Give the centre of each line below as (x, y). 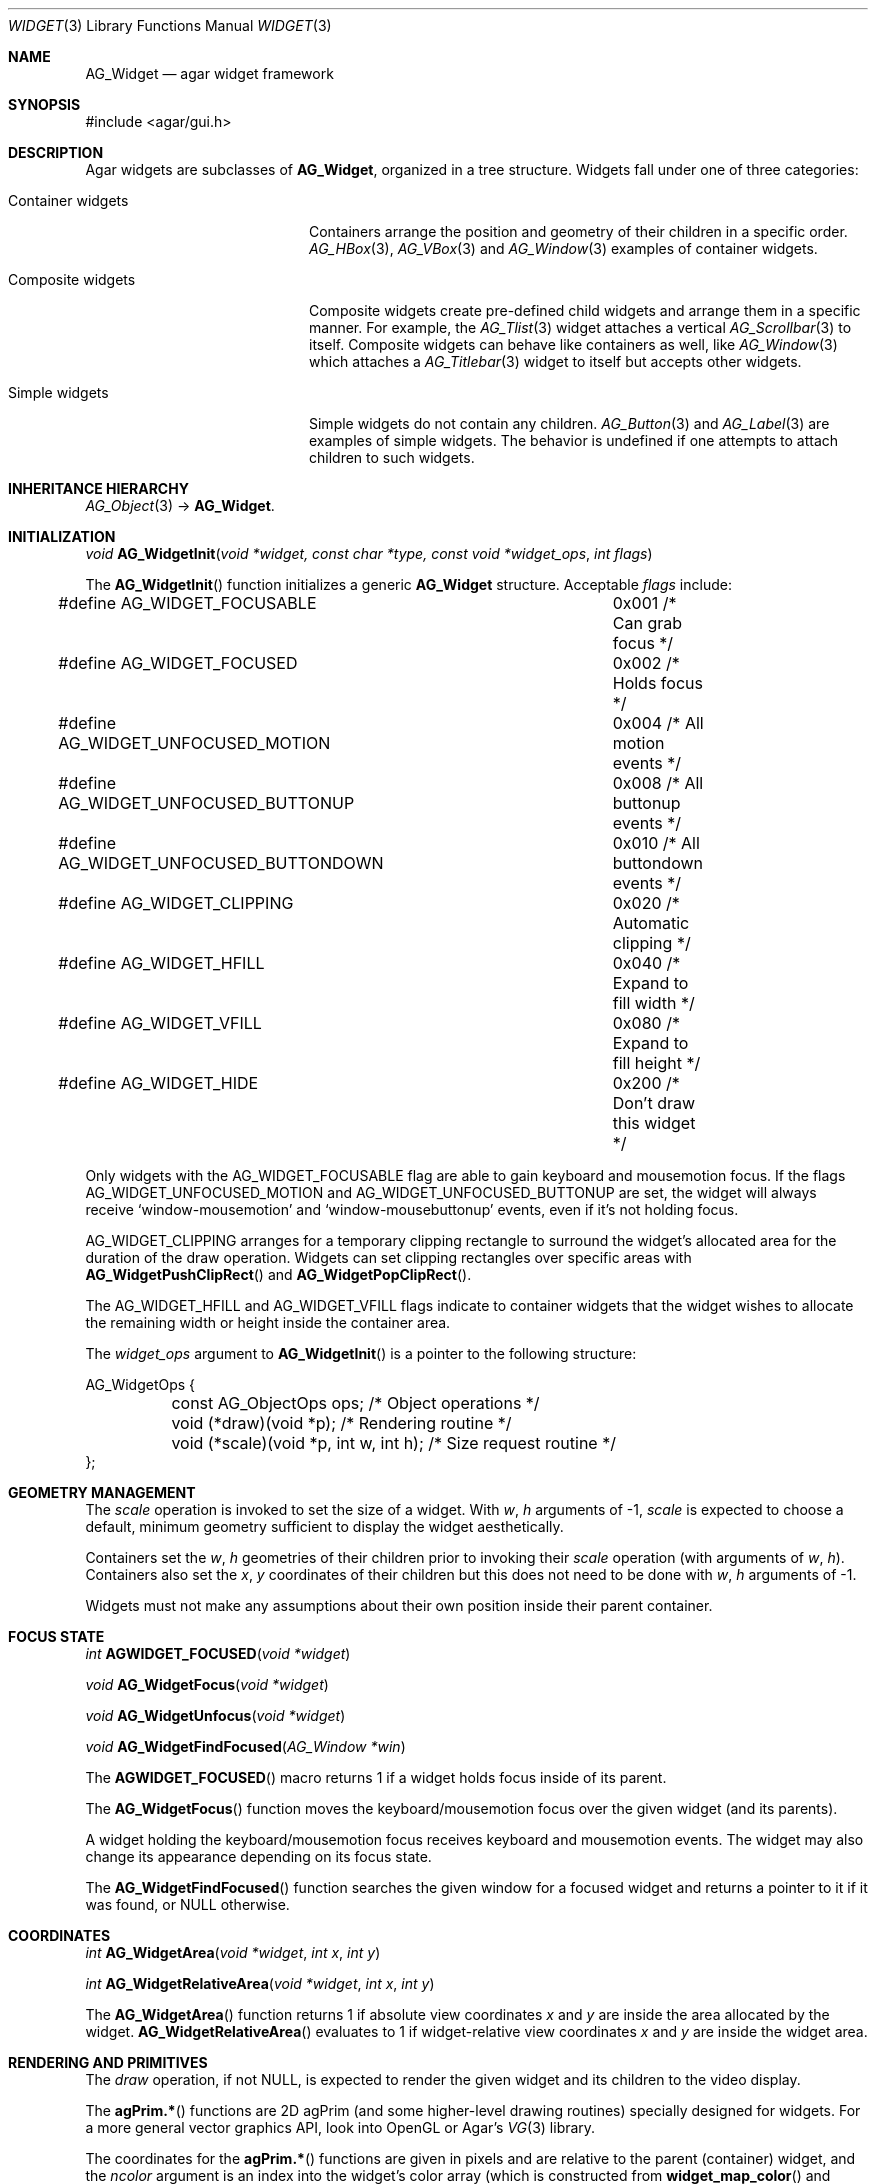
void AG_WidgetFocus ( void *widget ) (207, 1684)
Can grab (647, 623)
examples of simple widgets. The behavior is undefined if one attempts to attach (574, 440)
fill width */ (653, 1003)
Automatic (651, 923)
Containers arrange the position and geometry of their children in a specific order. (578, 231)
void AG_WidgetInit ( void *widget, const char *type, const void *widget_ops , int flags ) (369, 553)
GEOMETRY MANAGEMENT (102, 1492)
